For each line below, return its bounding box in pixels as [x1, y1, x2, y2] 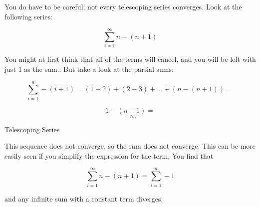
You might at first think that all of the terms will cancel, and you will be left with [4, 54, 256, 64]
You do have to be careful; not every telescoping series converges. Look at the [4, 1, 242, 11]
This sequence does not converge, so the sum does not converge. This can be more [4, 141, 256, 151]
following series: [4, 11, 52, 21]
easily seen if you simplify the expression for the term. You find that [4, 150, 214, 161]
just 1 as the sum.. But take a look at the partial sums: [4, 63, 174, 74]
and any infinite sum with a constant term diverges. [4, 193, 163, 204]
